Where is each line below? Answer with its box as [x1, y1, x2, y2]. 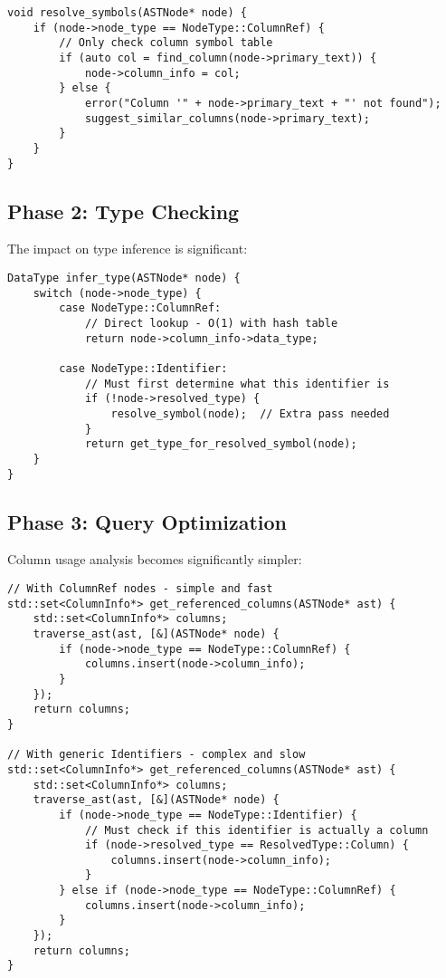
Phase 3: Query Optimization [7, 507, 288, 535]
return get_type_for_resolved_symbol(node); [84, 437, 357, 451]
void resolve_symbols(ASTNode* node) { [7, 6, 247, 19]
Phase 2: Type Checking [7, 197, 240, 225]
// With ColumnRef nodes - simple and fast [7, 582, 273, 595]
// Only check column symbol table [59, 36, 273, 50]
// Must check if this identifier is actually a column [84, 823, 429, 837]
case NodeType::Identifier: [59, 361, 228, 375]
